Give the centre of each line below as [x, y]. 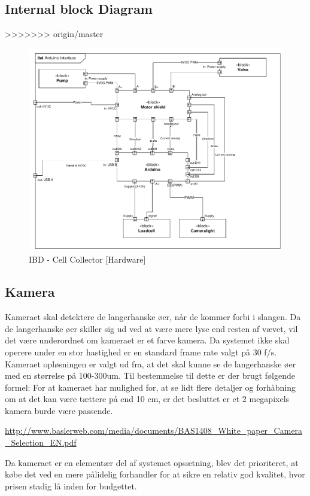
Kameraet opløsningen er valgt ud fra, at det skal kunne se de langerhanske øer [151, 363]
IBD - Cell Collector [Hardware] [87, 259]
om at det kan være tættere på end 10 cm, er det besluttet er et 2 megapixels [147, 399]
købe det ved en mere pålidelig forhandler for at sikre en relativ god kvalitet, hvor [155, 474]
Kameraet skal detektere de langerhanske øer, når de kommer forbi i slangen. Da [153, 317]
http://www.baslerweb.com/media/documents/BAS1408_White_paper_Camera [154, 430]
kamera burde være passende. [59, 410]
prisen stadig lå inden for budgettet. [71, 486]
